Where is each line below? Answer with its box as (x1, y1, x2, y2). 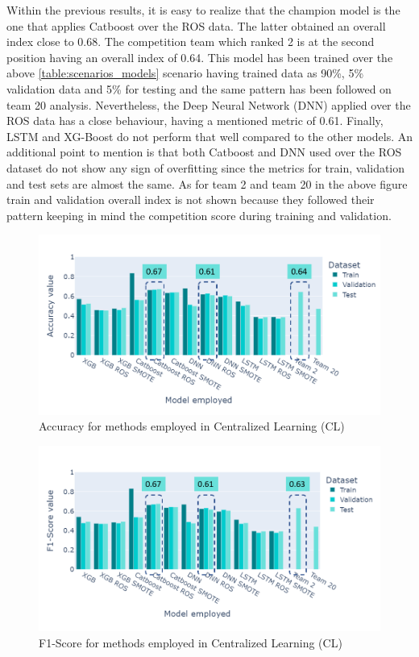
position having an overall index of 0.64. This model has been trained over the (6, 48, 393, 65)
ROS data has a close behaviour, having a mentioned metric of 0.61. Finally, (6, 112, 384, 129)
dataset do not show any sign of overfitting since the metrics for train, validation (6, 159, 405, 176)
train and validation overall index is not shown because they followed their (6, 191, 375, 208)
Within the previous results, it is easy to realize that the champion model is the (6, 2, 400, 18)
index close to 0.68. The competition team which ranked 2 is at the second (6, 33, 375, 50)
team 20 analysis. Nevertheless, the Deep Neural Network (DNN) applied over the (6, 96, 411, 113)
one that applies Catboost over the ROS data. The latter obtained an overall (6, 17, 386, 34)
